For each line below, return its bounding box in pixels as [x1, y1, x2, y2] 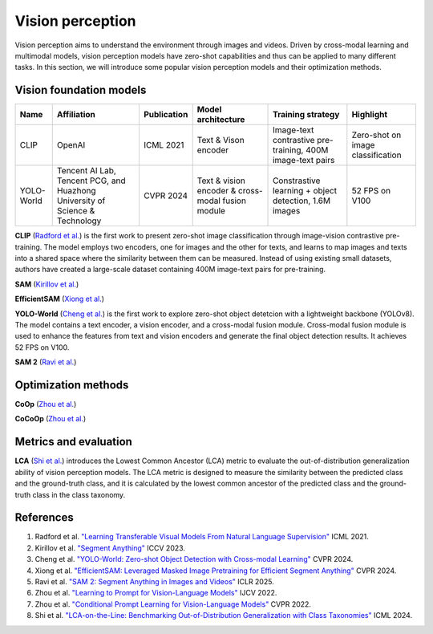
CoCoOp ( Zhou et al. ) [14, 414, 87, 424]
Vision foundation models [14, 83, 147, 97]
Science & [56, 205, 95, 217]
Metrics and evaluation [14, 435, 132, 449]
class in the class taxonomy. [32, 490, 126, 499]
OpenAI [56, 140, 86, 151]
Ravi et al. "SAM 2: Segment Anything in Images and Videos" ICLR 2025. [34, 576, 274, 586]
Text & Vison [196, 135, 245, 146]
